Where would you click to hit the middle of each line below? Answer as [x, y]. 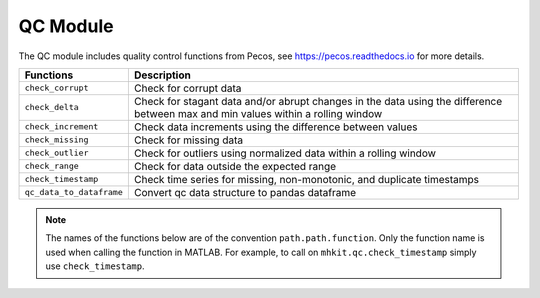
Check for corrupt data [187, 88]
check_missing [56, 140]
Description [162, 75]
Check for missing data [188, 140]
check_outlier [56, 153]
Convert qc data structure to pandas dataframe [245, 192]
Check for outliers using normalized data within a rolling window [285, 153]
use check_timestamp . [95, 266]
